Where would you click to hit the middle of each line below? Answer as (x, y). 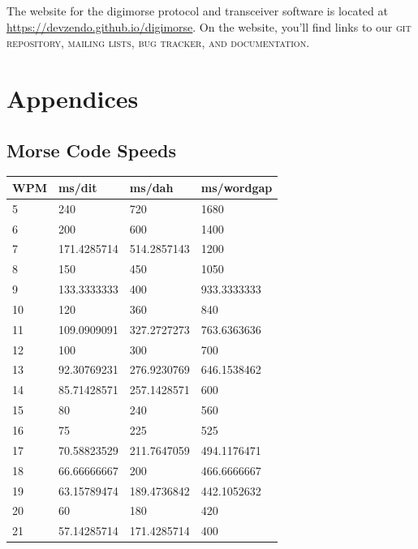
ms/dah (151, 187)
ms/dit (78, 187)
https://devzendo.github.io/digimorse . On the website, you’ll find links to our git (209, 26)
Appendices (73, 98)
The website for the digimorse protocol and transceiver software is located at (197, 11)
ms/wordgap (237, 187)
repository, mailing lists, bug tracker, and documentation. (158, 43)
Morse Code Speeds (91, 150)
